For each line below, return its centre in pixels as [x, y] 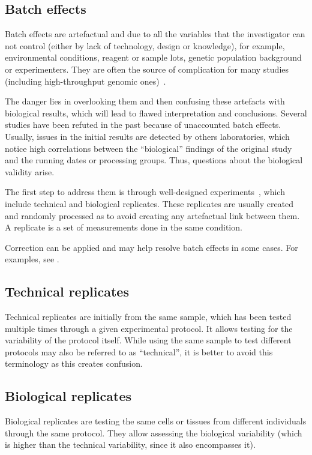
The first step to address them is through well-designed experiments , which [145, 192]
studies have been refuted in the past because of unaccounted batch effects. [143, 125]
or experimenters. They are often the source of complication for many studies [147, 69]
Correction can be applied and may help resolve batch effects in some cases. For [151, 247]
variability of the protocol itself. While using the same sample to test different [148, 340]
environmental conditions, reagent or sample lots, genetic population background [153, 57]
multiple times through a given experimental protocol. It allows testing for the [149, 328]
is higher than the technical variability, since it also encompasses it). [130, 444]
